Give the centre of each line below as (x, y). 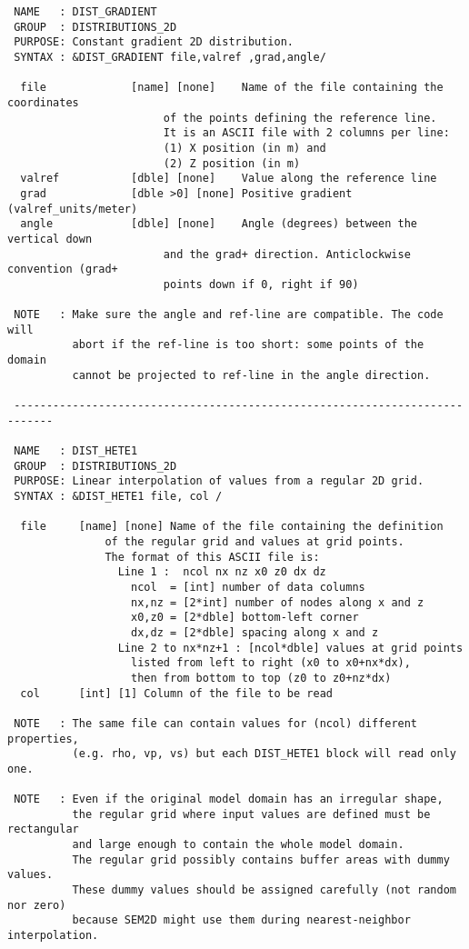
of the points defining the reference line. (300, 118)
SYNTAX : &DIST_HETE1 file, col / (118, 496)
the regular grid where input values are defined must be (251, 814)
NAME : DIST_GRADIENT (85, 12)
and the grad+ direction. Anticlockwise (287, 254)
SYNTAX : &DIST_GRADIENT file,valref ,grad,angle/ (170, 57)
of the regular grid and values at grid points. (254, 541)
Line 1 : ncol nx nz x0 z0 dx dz (222, 572)
